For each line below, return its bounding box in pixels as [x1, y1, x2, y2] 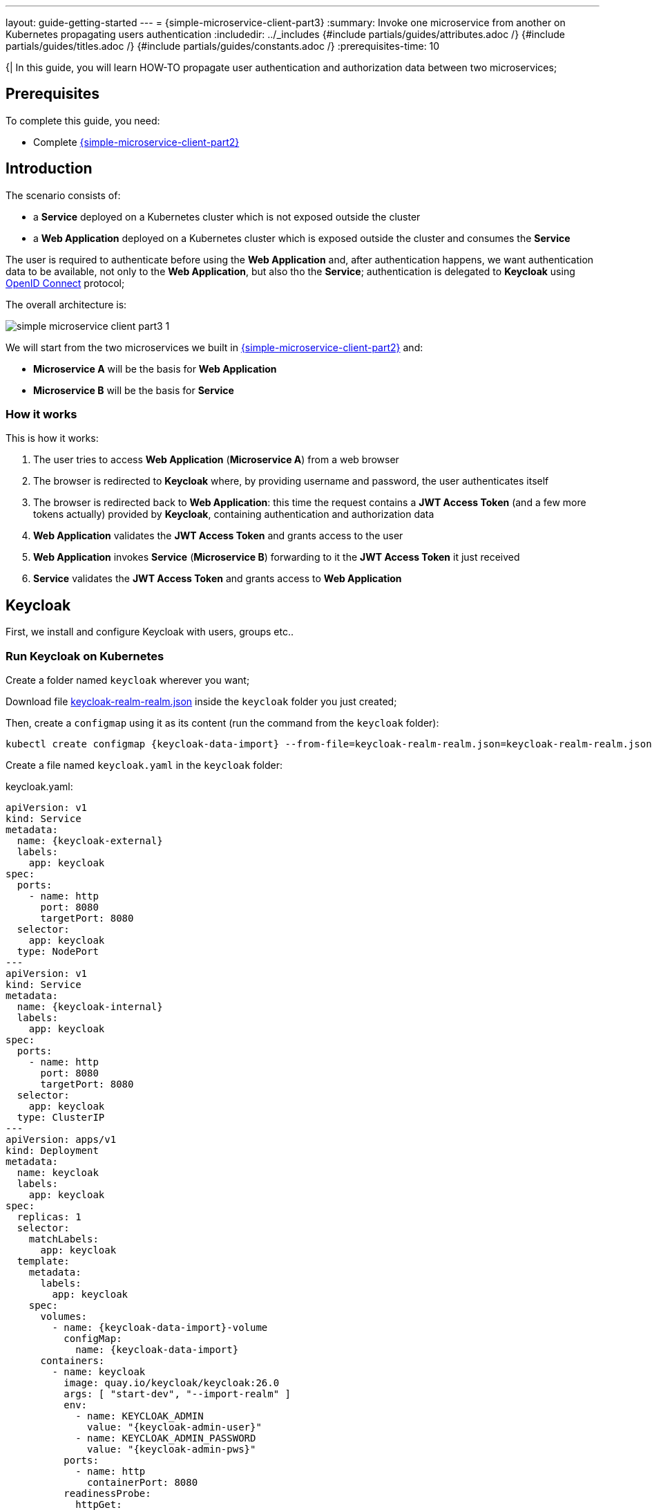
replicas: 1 [17, 1211, 81, 1223]
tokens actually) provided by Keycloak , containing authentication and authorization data [33, 508, 434, 521]
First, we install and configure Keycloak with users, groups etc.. [6, 626, 294, 638]
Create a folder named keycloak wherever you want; [6, 674, 250, 687]
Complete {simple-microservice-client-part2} [33, 136, 240, 148]
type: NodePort [17, 946, 99, 958]
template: [17, 1256, 70, 1267]
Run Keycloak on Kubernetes [6, 649, 164, 663]
